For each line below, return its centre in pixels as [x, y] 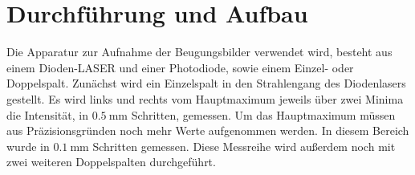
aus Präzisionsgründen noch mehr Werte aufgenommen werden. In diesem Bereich [208, 130]
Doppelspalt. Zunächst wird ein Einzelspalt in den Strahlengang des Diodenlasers [206, 83]
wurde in [28, 146]
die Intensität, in [47, 114]
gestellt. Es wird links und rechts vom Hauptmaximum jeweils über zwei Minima [205, 98]
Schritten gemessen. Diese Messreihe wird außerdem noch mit [244, 146]
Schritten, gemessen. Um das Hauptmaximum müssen [263, 114]
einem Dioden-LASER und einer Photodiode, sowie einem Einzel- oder [180, 67]
